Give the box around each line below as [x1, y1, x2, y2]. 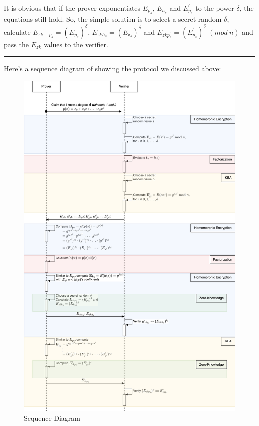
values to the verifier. [44, 39, 108, 49]
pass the [4, 39, 29, 49]
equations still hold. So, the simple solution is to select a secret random [4, 14, 222, 24]
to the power [195, 3, 234, 13]
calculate [4, 26, 31, 37]
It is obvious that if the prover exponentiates [4, 3, 141, 13]
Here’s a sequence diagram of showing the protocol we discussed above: [4, 63, 221, 74]
